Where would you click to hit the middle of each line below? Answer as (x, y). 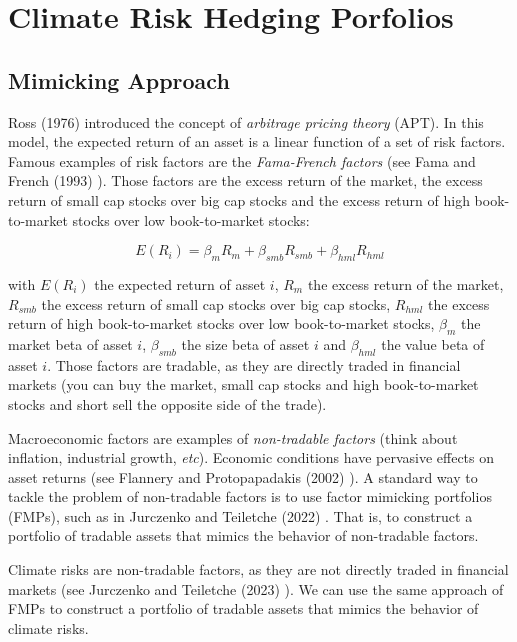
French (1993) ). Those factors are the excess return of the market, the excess (245, 180)
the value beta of (433, 343)
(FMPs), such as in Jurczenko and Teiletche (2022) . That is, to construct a (240, 515)
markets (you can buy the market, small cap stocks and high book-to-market (243, 384)
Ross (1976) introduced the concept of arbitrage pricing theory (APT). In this (246, 121)
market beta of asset (70, 343)
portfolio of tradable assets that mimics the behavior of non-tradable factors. (243, 535)
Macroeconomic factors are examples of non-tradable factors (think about (233, 437)
